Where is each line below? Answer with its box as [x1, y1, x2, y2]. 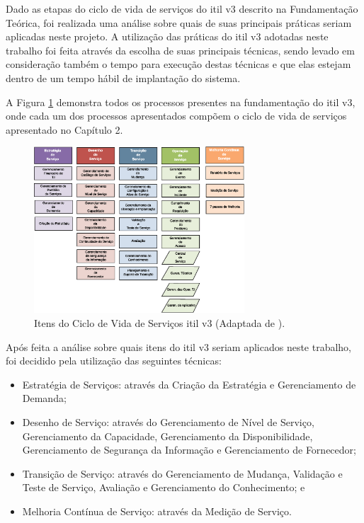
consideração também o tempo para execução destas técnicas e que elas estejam [6, 57, 351, 71]
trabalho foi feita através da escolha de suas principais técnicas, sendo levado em [6, 42, 355, 57]
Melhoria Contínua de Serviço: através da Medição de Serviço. [22, 503, 292, 518]
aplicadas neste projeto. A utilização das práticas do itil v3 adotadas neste [6, 29, 329, 44]
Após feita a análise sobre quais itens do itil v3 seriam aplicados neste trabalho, [6, 339, 352, 354]
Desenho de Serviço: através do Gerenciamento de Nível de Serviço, [22, 414, 314, 429]
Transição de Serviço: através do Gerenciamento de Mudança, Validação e [22, 466, 343, 481]
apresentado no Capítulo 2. [6, 122, 123, 137]
